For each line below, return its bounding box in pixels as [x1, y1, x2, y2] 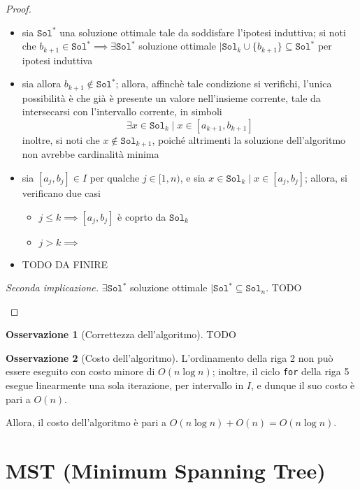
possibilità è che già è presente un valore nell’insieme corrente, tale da [22, 90, 321, 105]
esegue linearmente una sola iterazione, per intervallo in [6, 378, 244, 393]
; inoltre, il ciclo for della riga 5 [212, 364, 350, 379]
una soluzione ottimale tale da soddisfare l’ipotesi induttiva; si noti [59, 24, 346, 39]
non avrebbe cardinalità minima [22, 147, 159, 161]
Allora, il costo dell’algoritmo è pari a [6, 415, 167, 430]
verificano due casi [22, 185, 101, 200]
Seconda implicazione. [6, 280, 99, 295]
